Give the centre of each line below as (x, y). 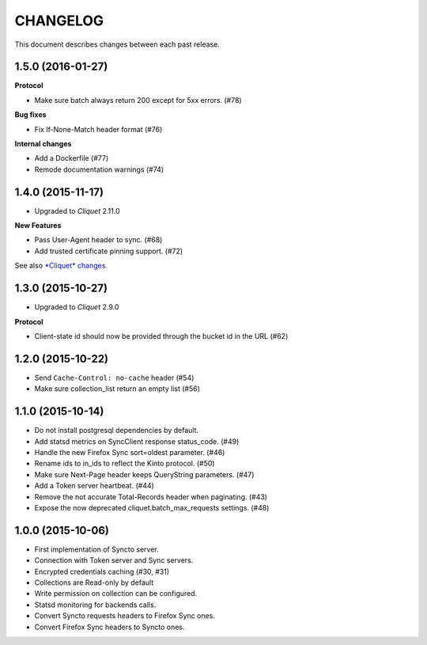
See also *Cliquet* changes (60, 266)
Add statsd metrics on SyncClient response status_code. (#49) (137, 441)
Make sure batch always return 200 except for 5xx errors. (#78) (138, 100)
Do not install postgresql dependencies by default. (117, 431)
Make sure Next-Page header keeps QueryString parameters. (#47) (144, 474)
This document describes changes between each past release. (117, 44)
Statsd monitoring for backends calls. (95, 605)
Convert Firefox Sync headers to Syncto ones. (110, 627)
